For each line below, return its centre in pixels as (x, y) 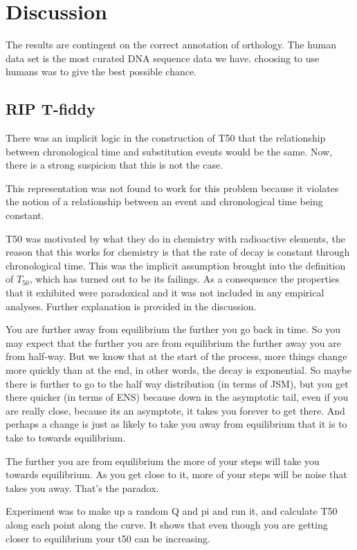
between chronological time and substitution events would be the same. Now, (169, 151)
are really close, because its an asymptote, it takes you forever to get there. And (175, 410)
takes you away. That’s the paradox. (82, 487)
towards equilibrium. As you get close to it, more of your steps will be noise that (176, 474)
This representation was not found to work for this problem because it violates (172, 188)
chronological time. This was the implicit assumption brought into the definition (176, 265)
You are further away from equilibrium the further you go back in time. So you (173, 329)
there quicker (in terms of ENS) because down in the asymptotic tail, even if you (177, 397)
